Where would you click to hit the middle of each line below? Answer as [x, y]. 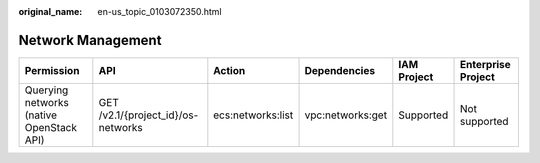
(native [41, 115]
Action [229, 70]
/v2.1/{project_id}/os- [148, 115]
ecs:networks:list [253, 115]
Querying [46, 90]
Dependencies [339, 70]
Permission [52, 70]
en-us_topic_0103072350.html [159, 11]
